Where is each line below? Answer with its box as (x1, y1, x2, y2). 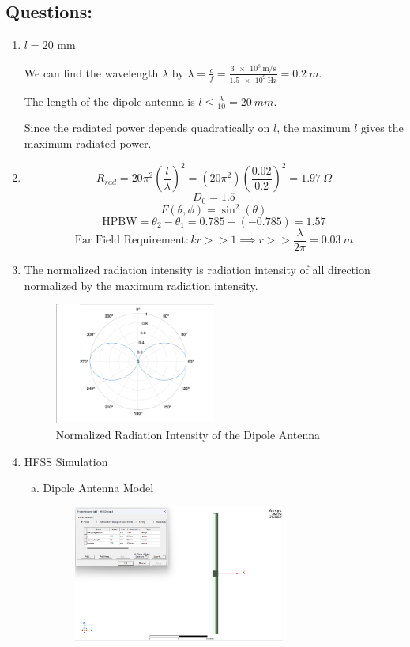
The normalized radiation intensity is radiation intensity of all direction (24, 261, 371, 278)
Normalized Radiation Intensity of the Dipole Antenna (55, 426, 320, 442)
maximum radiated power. (24, 134, 152, 151)
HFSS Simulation (24, 453, 108, 469)
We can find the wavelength (24, 64, 159, 81)
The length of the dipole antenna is (24, 92, 195, 109)
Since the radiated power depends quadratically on (24, 119, 270, 136)
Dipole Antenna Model (43, 480, 154, 496)
